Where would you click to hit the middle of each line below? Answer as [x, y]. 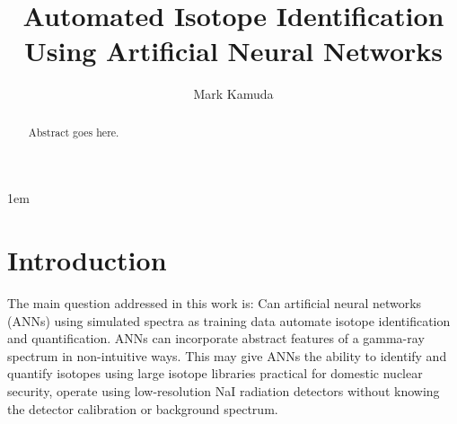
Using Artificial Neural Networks [233, 51]
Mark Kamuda [233, 94]
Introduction [87, 260]
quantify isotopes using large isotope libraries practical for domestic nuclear [215, 373]
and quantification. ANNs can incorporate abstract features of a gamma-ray [216, 338]
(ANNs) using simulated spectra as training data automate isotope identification [229, 320]
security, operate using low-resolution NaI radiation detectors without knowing [224, 391]
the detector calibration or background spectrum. [143, 408]
